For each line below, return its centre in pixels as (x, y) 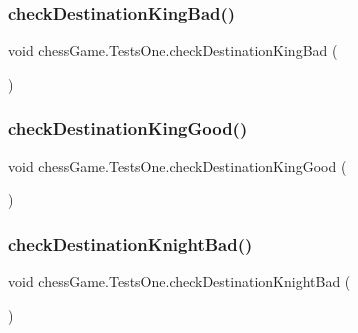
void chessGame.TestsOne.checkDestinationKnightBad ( (179, 281)
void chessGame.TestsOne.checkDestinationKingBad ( (173, 50)
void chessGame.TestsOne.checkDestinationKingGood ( (177, 165)
